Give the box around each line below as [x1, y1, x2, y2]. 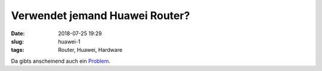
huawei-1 [58, 38, 80, 45]
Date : [11, 30, 25, 37]
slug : [11, 38, 24, 45]
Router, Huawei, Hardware [58, 47, 123, 54]
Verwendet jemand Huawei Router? [11, 9, 190, 22]
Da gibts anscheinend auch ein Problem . [11, 57, 110, 64]
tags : [11, 47, 24, 54]
